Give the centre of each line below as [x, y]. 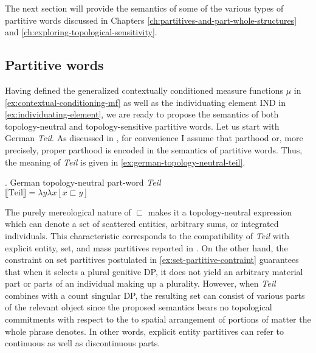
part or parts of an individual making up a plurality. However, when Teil [140, 283]
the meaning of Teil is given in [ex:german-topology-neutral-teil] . [125, 162]
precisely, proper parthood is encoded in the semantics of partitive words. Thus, [154, 149]
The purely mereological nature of [68, 211]
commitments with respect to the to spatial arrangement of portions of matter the [158, 319]
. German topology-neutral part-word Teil [83, 182]
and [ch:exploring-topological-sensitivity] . [81, 32]
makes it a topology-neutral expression [220, 211]
